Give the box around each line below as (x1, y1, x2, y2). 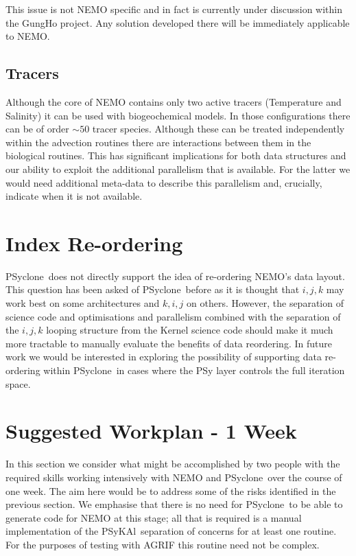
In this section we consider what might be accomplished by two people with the (5, 456, 340, 471)
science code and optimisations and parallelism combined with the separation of (5, 309, 341, 323)
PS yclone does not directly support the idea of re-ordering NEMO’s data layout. (5, 268, 345, 283)
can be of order (5, 121, 69, 136)
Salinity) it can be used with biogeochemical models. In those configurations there (5, 108, 351, 122)
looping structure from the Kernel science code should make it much (46, 323, 333, 337)
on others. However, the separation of (187, 296, 344, 310)
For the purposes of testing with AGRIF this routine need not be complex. (5, 537, 320, 551)
